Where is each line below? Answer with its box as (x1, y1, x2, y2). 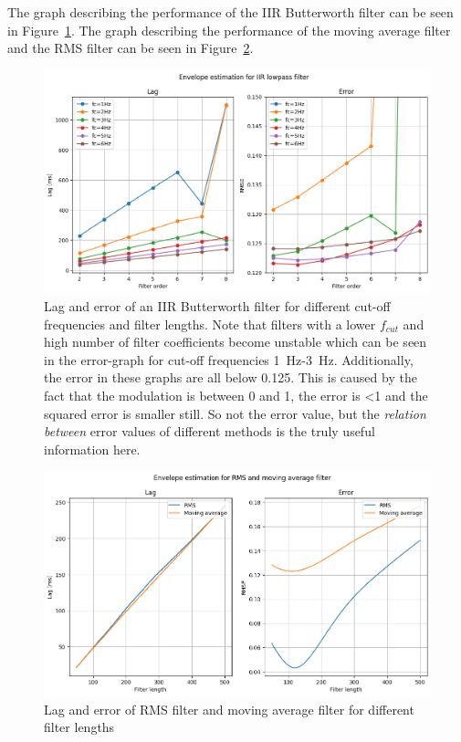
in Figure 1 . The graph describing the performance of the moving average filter (7, 20, 451, 39)
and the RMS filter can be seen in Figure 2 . (7, 38, 254, 57)
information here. (44, 439, 141, 458)
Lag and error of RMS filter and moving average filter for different (44, 699, 414, 718)
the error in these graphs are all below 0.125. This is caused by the (44, 368, 417, 387)
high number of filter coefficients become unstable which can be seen (44, 332, 427, 351)
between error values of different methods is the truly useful (44, 422, 375, 441)
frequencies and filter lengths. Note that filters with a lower (44, 314, 376, 333)
